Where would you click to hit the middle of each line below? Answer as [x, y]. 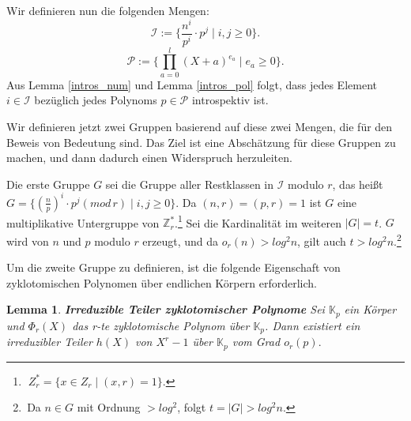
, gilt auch [322, 241]
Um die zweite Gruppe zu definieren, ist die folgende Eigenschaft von [173, 267]
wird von [28, 241]
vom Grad [256, 342]
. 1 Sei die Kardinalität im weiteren [258, 221]
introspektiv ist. [230, 100]
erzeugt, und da [181, 241]
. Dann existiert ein [313, 325]
